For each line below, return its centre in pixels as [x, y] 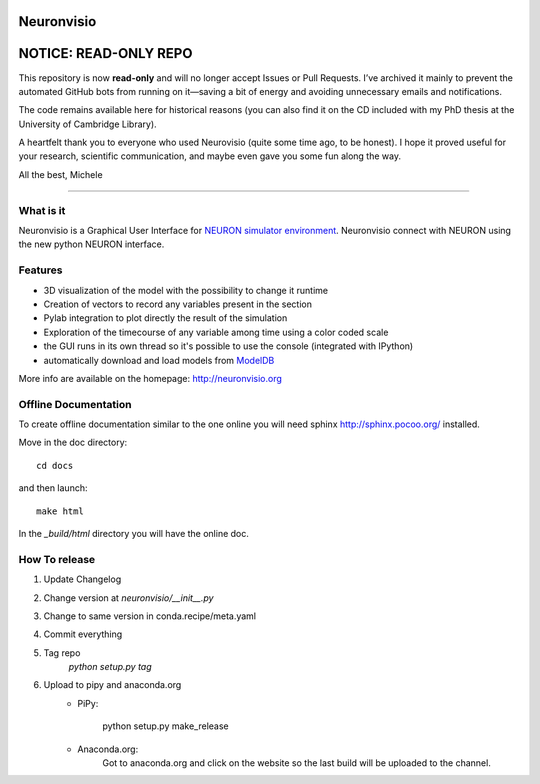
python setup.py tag [110, 667]
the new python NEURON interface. [91, 244]
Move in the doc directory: [73, 442]
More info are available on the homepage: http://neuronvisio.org [150, 378]
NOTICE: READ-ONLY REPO [105, 53]
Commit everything [83, 634]
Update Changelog [82, 579]
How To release [57, 559]
